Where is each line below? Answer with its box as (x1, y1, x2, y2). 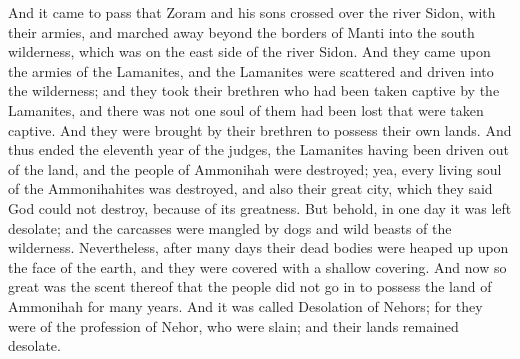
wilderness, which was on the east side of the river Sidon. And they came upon (8, 41, 491, 62)
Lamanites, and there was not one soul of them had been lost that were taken (8, 99, 484, 120)
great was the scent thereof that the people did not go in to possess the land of (8, 276, 492, 297)
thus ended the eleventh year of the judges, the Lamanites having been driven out (8, 139, 510, 160)
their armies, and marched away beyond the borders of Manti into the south (8, 21, 475, 42)
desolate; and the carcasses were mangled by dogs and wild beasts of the (8, 217, 452, 238)
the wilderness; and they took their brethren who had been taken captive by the (8, 80, 500, 101)
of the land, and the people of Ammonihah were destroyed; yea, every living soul (8, 158, 502, 179)
